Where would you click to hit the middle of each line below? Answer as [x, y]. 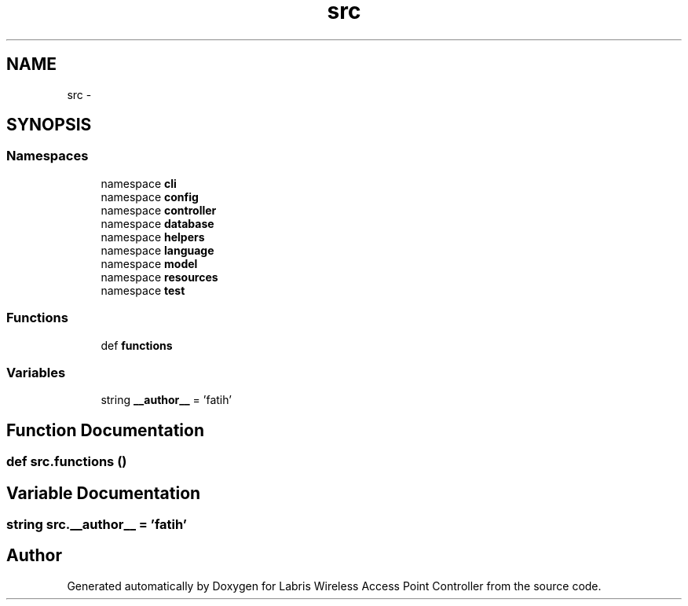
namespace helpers [153, 237]
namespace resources [159, 277]
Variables [36, 372]
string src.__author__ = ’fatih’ [97, 524]
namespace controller [159, 210]
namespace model [149, 263]
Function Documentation [105, 430]
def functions [137, 345]
